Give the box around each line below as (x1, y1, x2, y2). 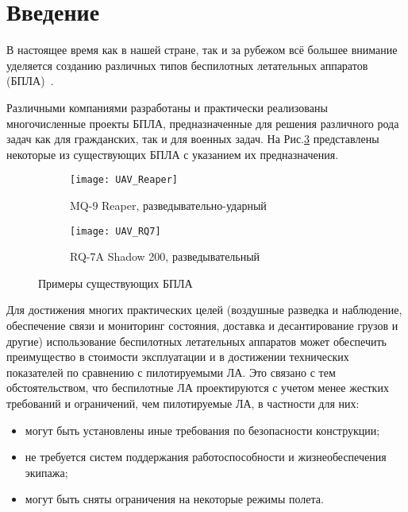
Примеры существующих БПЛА (38, 274, 193, 291)
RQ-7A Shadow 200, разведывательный (70, 248, 260, 265)
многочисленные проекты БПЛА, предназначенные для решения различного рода (6, 114, 399, 131)
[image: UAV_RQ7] (70, 225, 161, 237)
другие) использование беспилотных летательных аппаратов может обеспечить (6, 332, 387, 349)
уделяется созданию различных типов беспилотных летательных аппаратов (6, 56, 368, 73)
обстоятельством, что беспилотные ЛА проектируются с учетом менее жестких (6, 379, 389, 396)
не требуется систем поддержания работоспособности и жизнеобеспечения (25, 448, 387, 465)
